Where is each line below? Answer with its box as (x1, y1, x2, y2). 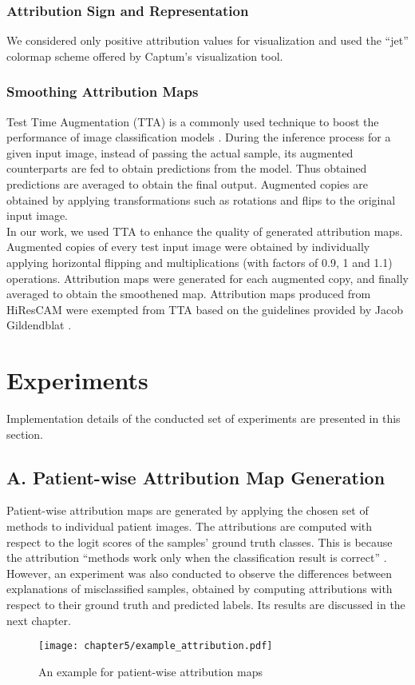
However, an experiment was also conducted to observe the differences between (6, 564, 392, 581)
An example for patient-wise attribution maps (38, 663, 263, 679)
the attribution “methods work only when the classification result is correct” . (6, 549, 387, 566)
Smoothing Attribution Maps (6, 82, 199, 102)
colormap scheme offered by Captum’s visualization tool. (6, 47, 283, 64)
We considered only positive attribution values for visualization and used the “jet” (6, 32, 409, 49)
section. (6, 425, 43, 442)
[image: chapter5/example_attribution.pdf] (38, 640, 273, 652)
